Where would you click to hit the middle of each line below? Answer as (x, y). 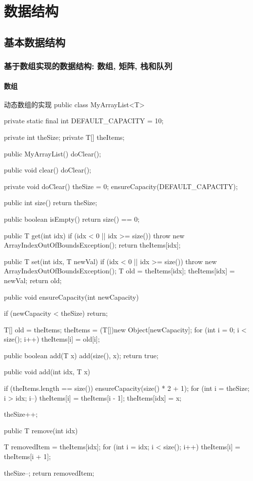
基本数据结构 (35, 42)
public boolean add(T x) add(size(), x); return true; (81, 355)
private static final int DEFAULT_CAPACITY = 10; (84, 121)
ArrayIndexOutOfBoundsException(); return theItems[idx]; (92, 245)
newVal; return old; (33, 280)
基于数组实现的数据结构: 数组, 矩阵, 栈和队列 (88, 66)
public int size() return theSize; (51, 202)
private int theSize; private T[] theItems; (64, 137)
